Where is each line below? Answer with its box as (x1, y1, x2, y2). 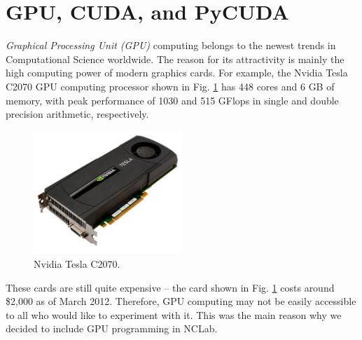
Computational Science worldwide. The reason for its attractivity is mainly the (6, 51, 344, 66)
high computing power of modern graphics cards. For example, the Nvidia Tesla (6, 65, 348, 80)
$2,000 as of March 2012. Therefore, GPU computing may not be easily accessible (6, 294, 356, 308)
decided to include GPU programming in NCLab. (6, 321, 218, 336)
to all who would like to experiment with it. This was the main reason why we (6, 307, 342, 322)
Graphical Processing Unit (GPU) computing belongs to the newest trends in (6, 38, 336, 53)
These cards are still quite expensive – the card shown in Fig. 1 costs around (6, 280, 335, 294)
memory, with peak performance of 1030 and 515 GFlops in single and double (6, 93, 339, 107)
